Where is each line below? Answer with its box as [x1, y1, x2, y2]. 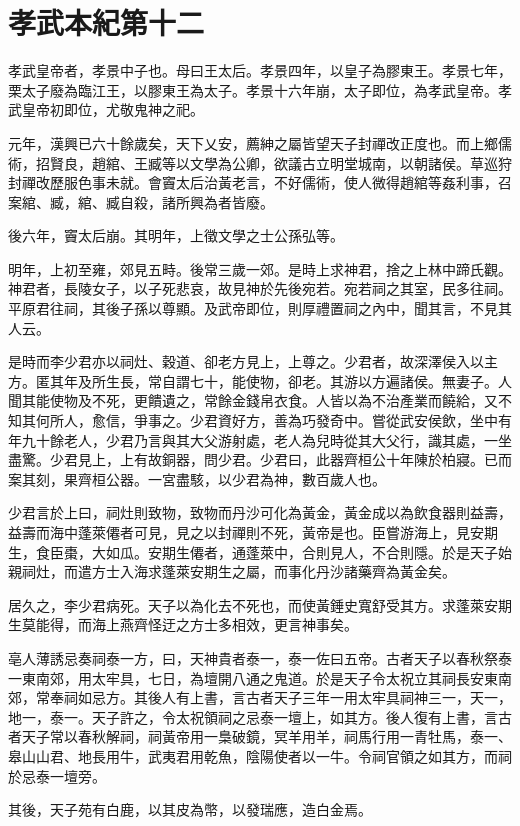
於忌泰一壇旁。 [8, 765, 106, 786]
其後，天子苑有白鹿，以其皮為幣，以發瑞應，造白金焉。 [8, 799, 372, 820]
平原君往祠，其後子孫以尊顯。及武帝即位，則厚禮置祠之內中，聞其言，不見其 [8, 298, 512, 319]
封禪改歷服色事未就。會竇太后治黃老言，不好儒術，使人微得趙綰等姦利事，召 [8, 172, 512, 193]
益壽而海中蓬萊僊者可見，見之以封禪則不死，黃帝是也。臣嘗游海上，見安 [8, 522, 484, 542]
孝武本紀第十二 [8, 2, 205, 43]
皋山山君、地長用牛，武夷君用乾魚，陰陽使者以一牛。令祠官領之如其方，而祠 [8, 745, 512, 766]
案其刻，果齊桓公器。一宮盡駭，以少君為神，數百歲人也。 [8, 468, 386, 489]
